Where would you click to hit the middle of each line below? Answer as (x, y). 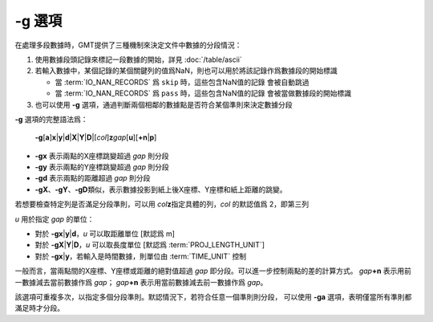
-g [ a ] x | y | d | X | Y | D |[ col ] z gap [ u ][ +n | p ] (96, 137)
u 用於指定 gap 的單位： (55, 219)
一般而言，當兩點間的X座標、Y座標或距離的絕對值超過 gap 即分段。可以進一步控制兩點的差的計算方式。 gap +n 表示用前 (213, 271)
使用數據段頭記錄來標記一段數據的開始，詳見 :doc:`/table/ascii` (138, 59)
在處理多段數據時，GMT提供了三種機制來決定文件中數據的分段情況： (128, 45)
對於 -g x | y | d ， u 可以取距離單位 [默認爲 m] (105, 234)
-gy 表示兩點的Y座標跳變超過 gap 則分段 (102, 167)
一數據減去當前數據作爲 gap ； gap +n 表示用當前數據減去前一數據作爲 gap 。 (141, 282)
